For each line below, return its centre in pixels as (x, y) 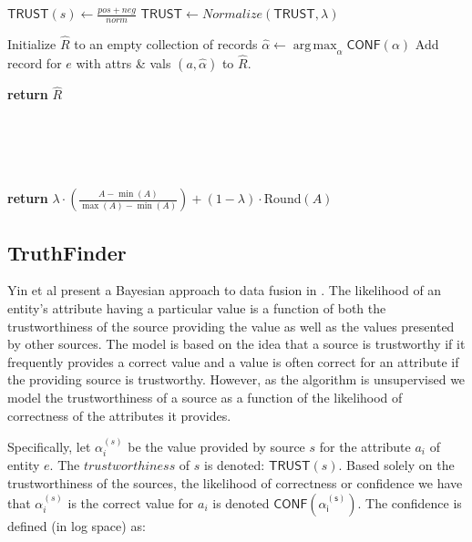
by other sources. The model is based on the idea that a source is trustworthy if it (236, 344)
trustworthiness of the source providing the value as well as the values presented (231, 326)
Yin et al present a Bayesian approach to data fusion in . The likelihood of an (225, 290)
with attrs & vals (123, 63)
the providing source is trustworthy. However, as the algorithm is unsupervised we (236, 379)
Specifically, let (49, 447)
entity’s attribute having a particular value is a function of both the (197, 308)
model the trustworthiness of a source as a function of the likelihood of (205, 398)
